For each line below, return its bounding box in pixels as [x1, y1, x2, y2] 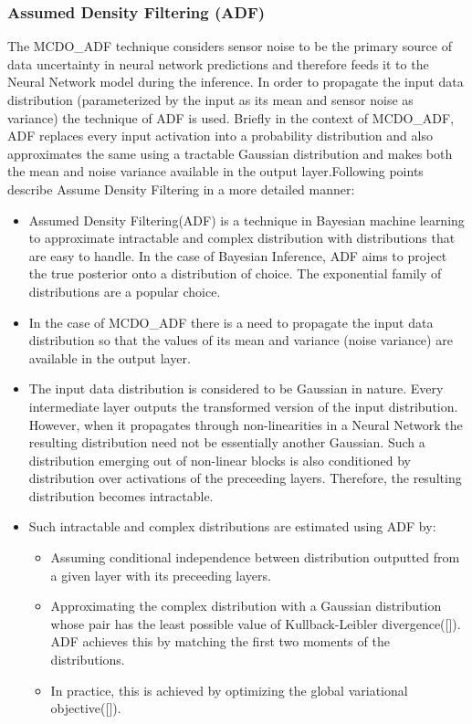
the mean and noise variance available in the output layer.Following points [7, 162, 424, 181]
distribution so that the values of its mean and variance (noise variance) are [28, 331, 453, 350]
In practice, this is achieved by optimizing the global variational [50, 680, 408, 699]
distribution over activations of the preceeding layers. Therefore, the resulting [28, 468, 462, 488]
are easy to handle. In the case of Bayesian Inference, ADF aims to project [28, 246, 447, 265]
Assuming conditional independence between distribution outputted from [50, 548, 460, 567]
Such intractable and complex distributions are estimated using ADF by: [28, 517, 436, 536]
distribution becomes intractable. [28, 486, 214, 505]
